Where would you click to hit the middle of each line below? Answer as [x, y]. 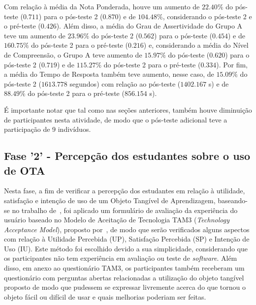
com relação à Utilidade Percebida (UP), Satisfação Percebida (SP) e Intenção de [127, 239]
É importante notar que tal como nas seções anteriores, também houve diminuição [128, 109]
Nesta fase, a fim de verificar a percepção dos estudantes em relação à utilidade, [125, 191]
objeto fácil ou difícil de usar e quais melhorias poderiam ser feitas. [105, 296]
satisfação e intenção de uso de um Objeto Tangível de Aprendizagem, [110, 200]
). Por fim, [232, 64]
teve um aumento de [35, 35]
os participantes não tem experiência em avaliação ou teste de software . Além [121, 258]
